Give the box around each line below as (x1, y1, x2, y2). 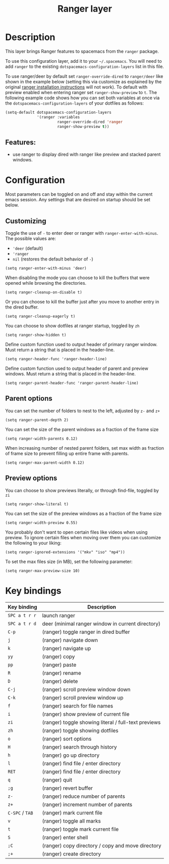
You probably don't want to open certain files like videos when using (5, 529, 148, 535)
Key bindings (5, 585, 62, 596)
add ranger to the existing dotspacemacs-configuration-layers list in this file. (5, 63, 164, 69)
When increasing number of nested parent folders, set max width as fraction (5, 445, 164, 451)
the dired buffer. (5, 304, 39, 310)
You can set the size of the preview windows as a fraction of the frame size (5, 510, 162, 516)
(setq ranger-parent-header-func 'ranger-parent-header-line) (5, 380, 139, 385)
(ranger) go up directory (42, 752, 100, 759)
